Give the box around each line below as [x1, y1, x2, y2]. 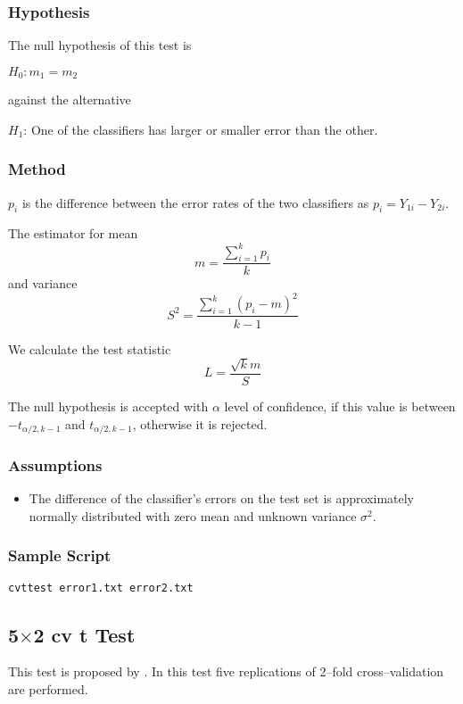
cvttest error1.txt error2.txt [8, 581, 194, 594]
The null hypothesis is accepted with [8, 396, 209, 415]
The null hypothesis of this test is [8, 36, 192, 54]
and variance [8, 274, 78, 293]
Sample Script [8, 544, 112, 567]
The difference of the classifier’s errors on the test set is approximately [29, 489, 415, 508]
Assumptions [8, 453, 103, 476]
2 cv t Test [33, 620, 136, 648]
